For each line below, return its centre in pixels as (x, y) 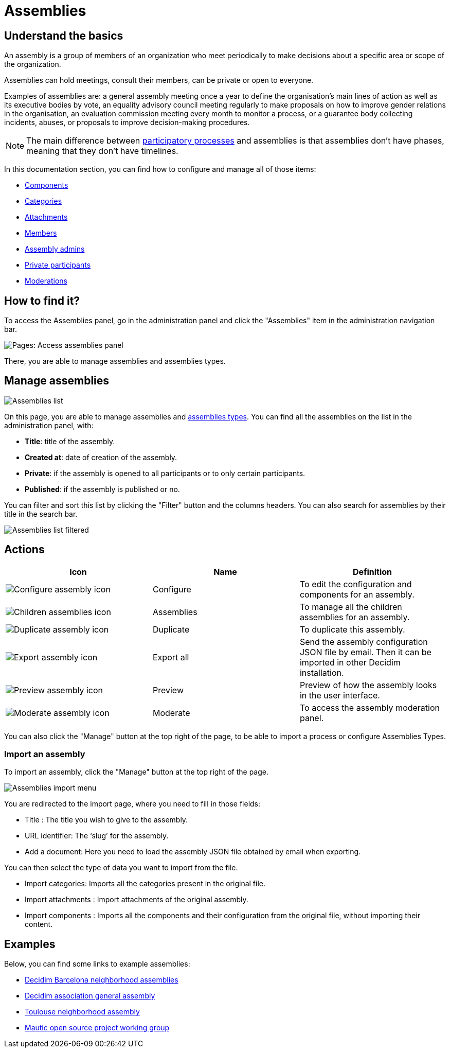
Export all (171, 657)
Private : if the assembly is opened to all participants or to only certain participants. (165, 473)
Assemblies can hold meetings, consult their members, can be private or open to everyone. (159, 80)
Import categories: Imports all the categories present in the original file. (145, 884)
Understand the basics (64, 36)
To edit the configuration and (356, 584)
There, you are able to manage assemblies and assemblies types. (115, 361)
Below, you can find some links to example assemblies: (97, 964)
